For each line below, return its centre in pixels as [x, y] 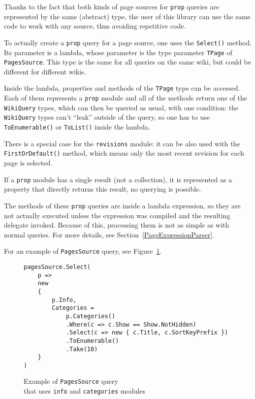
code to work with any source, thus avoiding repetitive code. [95, 26]
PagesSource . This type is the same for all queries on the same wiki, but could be [127, 62]
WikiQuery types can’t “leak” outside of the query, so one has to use [107, 117]
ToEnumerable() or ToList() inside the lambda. [77, 127]
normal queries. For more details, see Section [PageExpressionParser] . [109, 234]
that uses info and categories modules [85, 391]
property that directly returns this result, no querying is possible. [103, 189]
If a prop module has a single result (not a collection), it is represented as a [118, 179]
